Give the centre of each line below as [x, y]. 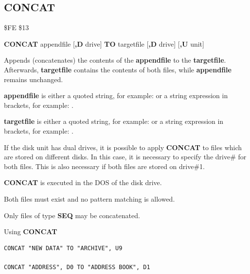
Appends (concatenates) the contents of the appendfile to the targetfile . [115, 60]
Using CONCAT [31, 231]
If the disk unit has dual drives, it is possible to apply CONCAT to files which [123, 147]
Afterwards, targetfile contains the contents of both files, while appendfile [118, 69]
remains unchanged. [34, 79]
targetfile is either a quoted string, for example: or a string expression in [114, 121]
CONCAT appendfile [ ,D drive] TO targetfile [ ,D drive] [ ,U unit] [104, 43]
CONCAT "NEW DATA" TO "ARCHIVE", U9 [63, 248]
